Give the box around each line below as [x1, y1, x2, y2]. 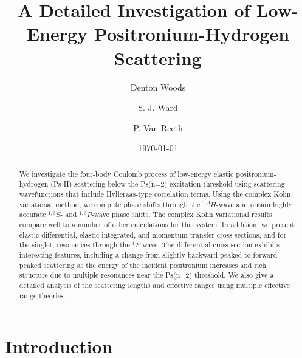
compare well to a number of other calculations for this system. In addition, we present [19, 219, 295, 229]
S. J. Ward [138, 101, 178, 114]
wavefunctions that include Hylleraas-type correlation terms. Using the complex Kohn [19, 188, 291, 199]
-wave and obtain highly [216, 199, 293, 209]
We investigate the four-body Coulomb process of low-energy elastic [19, 168, 234, 179]
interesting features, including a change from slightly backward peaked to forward [19, 249, 278, 260]
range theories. [19, 290, 66, 300]
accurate [19, 209, 46, 219]
